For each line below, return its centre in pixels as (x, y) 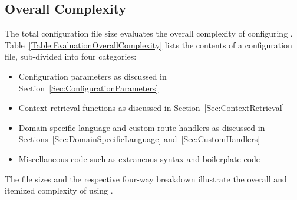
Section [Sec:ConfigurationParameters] (88, 88)
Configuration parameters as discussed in (93, 76)
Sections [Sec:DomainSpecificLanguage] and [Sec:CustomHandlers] (139, 139)
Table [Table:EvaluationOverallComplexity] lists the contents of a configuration (148, 45)
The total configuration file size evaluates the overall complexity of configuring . (149, 33)
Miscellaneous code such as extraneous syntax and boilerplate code (139, 158)
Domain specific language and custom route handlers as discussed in (142, 127)
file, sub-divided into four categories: (71, 56)
